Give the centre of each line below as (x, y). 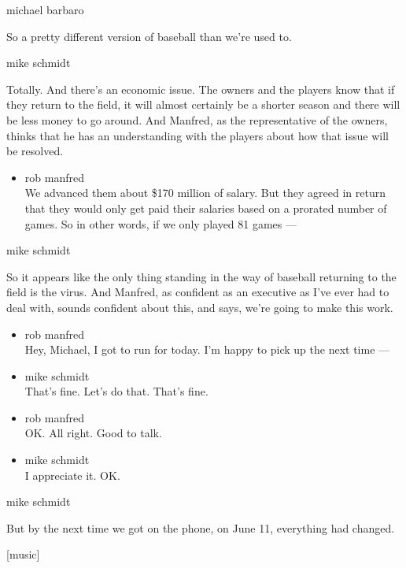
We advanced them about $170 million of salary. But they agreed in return (205, 193)
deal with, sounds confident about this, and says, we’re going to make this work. (200, 307)
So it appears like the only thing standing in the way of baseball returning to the (201, 276)
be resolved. (35, 151)
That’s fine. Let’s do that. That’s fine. (116, 391)
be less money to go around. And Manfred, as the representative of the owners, (197, 119)
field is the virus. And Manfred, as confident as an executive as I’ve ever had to (198, 292)
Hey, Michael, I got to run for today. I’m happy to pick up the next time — (207, 349)
